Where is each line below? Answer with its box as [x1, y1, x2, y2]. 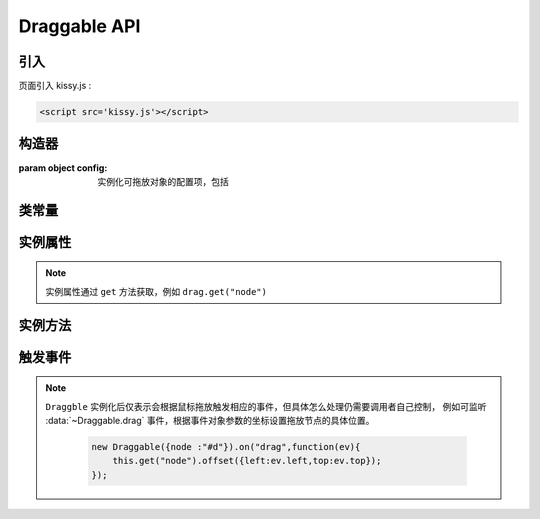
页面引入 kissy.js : [18, 80, 92, 92]
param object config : [18, 161, 108, 174]
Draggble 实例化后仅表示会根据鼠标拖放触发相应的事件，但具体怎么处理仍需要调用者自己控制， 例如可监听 [45, 400, 487, 412]
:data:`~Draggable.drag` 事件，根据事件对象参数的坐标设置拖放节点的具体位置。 [45, 414, 375, 426]
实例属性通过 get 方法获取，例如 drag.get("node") [45, 285, 267, 297]
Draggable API [18, 15, 141, 37]
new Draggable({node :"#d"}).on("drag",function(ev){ [91, 441, 361, 452]
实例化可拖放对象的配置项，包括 [97, 175, 229, 187]
